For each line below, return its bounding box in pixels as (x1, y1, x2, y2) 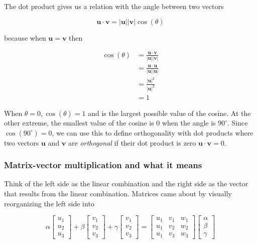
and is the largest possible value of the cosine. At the (88, 107, 251, 118)
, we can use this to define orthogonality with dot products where (52, 127, 253, 138)
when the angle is (162, 117, 216, 128)
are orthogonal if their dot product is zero (68, 137, 196, 148)
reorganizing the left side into (4, 198, 94, 208)
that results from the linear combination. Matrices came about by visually (4, 188, 232, 198)
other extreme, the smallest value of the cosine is (4, 117, 154, 128)
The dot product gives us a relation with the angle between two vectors (4, 1, 224, 11)
